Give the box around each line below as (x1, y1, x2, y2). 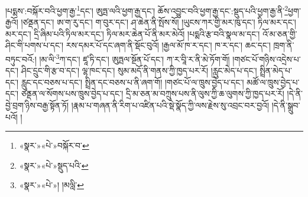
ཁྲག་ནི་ (273, 39, 294, 51)
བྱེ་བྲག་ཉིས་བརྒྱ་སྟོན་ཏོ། (5, 99, 69, 111)
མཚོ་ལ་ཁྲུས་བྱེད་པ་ (247, 75, 300, 88)
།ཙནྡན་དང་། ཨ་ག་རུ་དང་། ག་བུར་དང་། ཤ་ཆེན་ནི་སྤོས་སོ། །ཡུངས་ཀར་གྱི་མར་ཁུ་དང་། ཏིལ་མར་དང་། (21, 16, 296, 28)
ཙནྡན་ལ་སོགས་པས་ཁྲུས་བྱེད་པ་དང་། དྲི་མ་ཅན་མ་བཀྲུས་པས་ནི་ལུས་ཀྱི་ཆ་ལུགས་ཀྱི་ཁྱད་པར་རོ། (21, 87, 284, 100)
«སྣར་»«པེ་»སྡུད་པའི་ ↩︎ (19, 159, 89, 171)
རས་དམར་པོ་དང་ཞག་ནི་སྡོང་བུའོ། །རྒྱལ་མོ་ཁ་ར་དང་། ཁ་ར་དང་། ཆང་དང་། (66, 39, 271, 51)
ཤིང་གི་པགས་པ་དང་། (5, 39, 64, 51)
